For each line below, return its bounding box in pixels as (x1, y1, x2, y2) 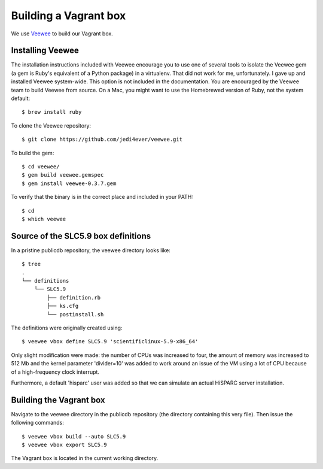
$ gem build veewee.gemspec (22, 171, 104, 178)
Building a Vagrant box (11, 9, 126, 22)
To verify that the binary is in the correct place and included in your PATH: (11, 193, 194, 201)
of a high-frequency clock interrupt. (11, 368, 100, 376)
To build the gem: (11, 149, 54, 156)
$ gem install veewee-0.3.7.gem (22, 180, 117, 187)
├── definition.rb (47, 294, 101, 301)
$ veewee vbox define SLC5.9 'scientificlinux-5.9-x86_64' (22, 338, 199, 345)
